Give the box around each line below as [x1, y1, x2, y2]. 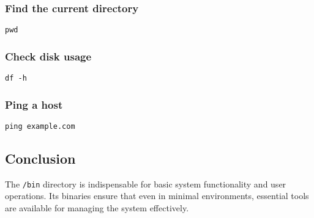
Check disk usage [5, 48, 92, 64]
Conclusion [5, 149, 76, 168]
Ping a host [5, 96, 63, 112]
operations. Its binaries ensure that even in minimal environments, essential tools [5, 189, 309, 202]
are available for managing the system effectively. [5, 202, 189, 214]
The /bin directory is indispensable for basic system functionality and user [5, 177, 286, 190]
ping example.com [5, 122, 75, 131]
